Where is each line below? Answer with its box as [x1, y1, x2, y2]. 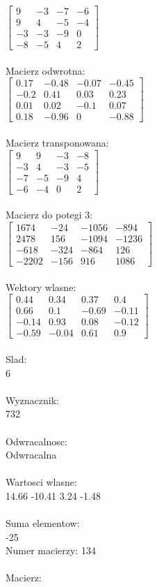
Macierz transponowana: [6, 135, 109, 150]
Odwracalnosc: [6, 433, 67, 448]
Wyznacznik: [6, 392, 60, 407]
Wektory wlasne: [6, 279, 76, 294]
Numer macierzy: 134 [6, 543, 96, 558]
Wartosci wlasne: [6, 475, 77, 489]
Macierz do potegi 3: [6, 207, 93, 222]
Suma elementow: [6, 516, 80, 530]
